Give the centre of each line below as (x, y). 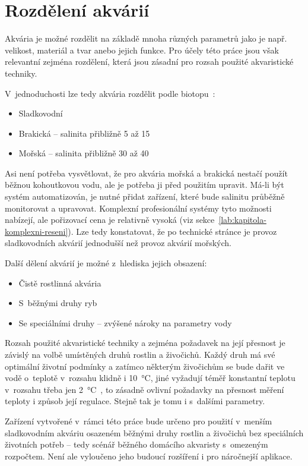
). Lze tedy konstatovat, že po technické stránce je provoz (172, 231)
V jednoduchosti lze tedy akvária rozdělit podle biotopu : (110, 93)
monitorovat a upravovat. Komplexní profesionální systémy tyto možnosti (138, 208)
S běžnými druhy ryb (58, 303)
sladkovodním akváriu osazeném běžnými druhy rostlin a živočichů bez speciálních (154, 432)
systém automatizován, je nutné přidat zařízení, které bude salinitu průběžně (145, 196)
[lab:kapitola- (242, 220)
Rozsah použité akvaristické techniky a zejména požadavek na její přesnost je (145, 343)
